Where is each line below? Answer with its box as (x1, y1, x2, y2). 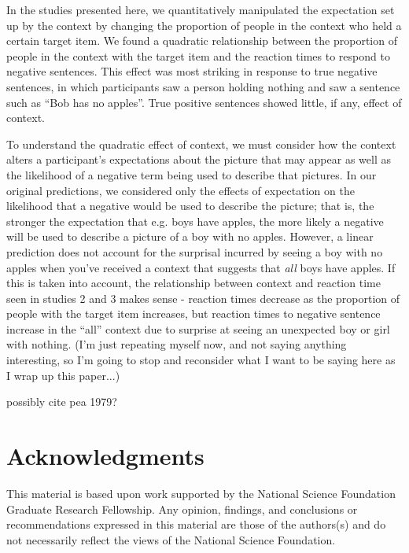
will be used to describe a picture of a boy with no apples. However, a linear (6, 228, 374, 245)
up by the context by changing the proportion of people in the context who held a (6, 17, 402, 33)
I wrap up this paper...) (6, 367, 120, 383)
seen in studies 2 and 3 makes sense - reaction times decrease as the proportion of (6, 289, 400, 306)
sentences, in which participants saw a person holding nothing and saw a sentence (6, 78, 400, 94)
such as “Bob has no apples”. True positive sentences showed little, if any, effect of (6, 94, 402, 110)
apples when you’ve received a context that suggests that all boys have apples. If (6, 259, 396, 275)
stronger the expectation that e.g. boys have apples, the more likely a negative (6, 212, 384, 229)
